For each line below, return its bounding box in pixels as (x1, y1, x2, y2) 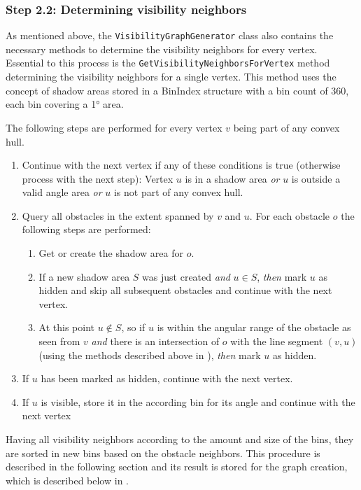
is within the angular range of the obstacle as (157, 320, 351, 335)
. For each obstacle (249, 208, 330, 223)
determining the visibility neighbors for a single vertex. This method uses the (6, 69, 337, 84)
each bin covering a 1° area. (6, 97, 124, 111)
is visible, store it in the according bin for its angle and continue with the (41, 394, 355, 409)
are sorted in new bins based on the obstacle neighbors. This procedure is (6, 445, 320, 460)
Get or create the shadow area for (38, 246, 184, 260)
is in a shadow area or (185, 171, 280, 185)
